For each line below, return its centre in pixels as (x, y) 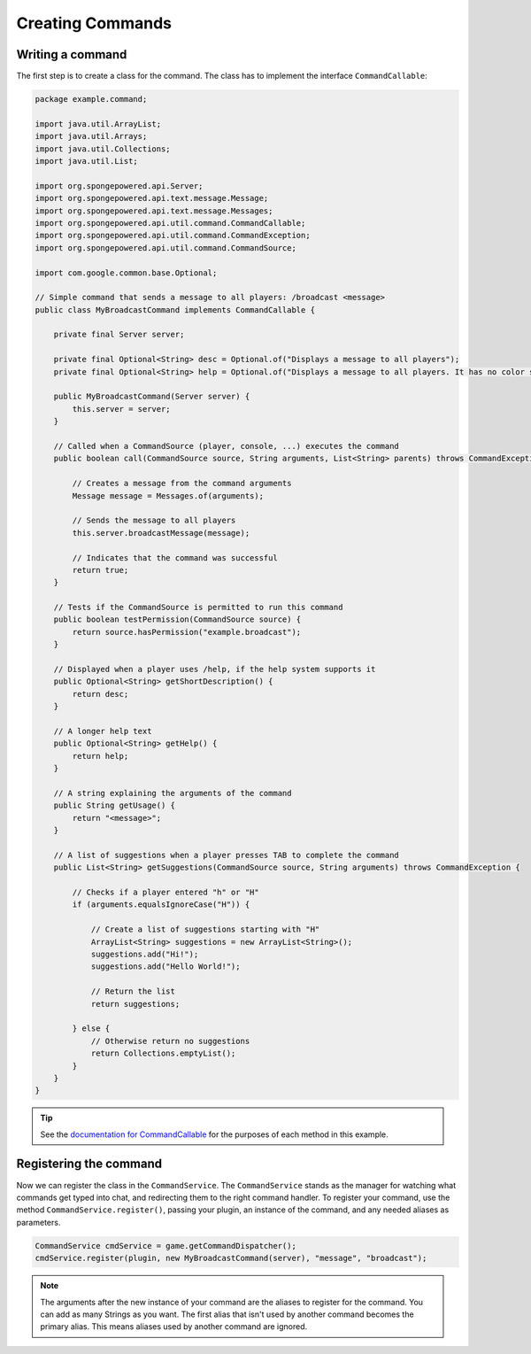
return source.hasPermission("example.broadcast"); (187, 632)
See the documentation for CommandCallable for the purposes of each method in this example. (214, 1134)
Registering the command (89, 1164)
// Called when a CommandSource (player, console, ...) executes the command (227, 446)
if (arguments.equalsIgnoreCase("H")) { (161, 905)
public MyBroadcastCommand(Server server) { (152, 397)
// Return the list (133, 991)
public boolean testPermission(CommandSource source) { (177, 619)
